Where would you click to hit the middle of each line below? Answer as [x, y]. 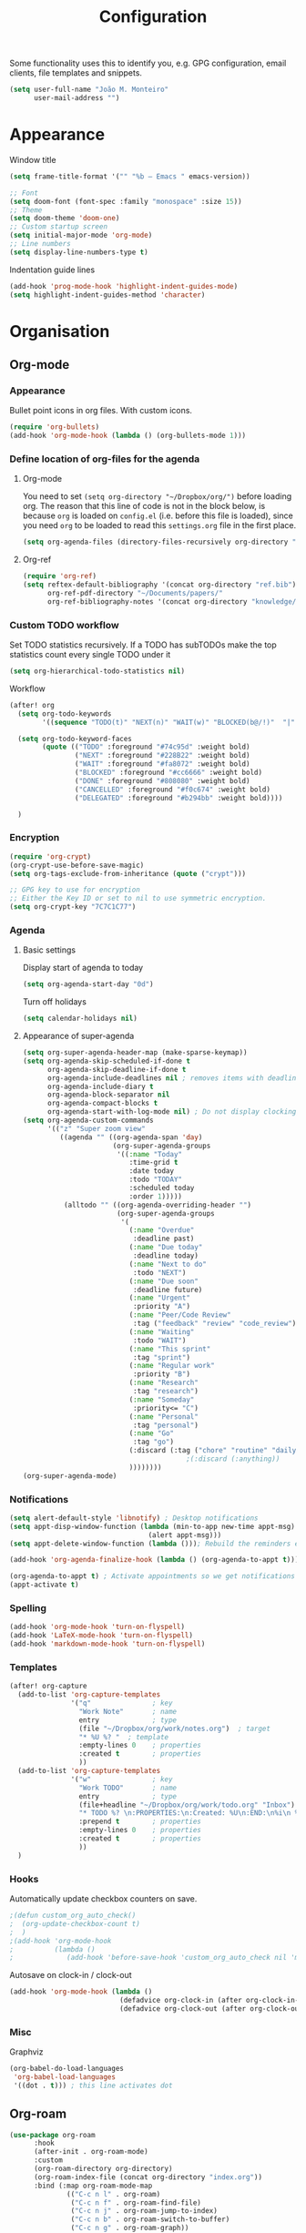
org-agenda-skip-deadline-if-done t [117, 1069]
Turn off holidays [54, 1002]
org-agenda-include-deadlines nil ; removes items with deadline [173, 1078]
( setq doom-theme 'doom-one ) [65, 219]
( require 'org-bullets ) [55, 427]
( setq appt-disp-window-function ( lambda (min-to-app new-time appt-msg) [153, 1526]
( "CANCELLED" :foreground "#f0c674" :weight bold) [173, 790]
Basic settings [49, 950]
